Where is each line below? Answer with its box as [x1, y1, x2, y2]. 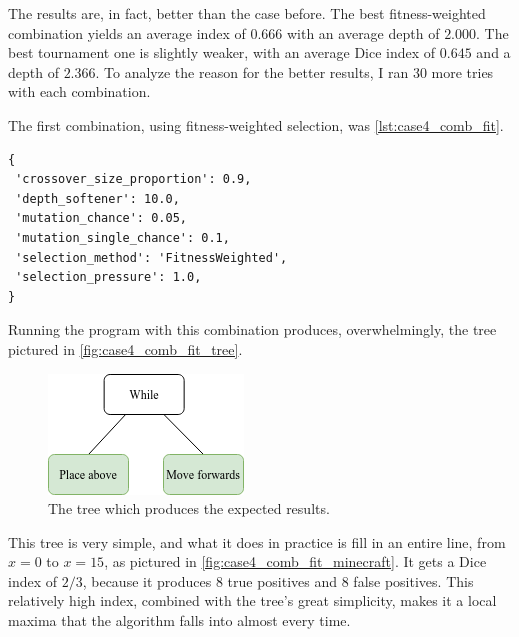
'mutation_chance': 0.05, [15, 211, 187, 226]
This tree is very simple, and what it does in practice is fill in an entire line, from [8, 531, 506, 552]
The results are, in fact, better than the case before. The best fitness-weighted [8, 3, 486, 23]
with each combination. [8, 81, 151, 102]
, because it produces [82, 570, 212, 591]
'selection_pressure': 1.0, [15, 270, 202, 285]
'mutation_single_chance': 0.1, [15, 230, 230, 245]
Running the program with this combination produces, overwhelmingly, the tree [8, 319, 497, 340]
